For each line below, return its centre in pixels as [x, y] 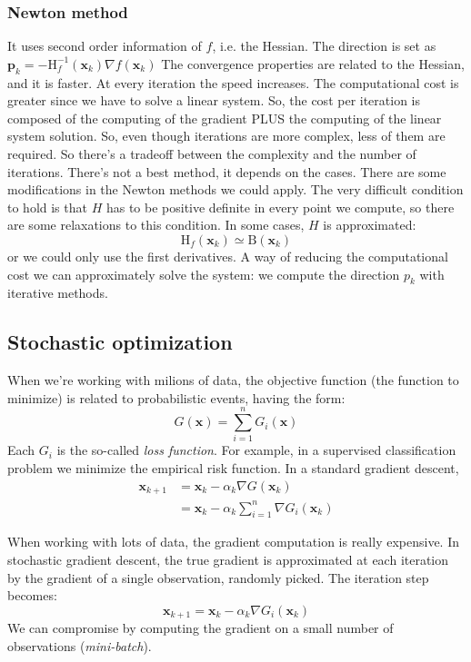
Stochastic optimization [120, 342]
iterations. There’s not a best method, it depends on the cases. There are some [227, 171]
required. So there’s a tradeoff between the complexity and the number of [212, 153]
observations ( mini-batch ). [80, 645]
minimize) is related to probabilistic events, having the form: [176, 397]
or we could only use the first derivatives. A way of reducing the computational [228, 256]
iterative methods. [58, 293]
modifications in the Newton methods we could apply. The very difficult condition [235, 189]
